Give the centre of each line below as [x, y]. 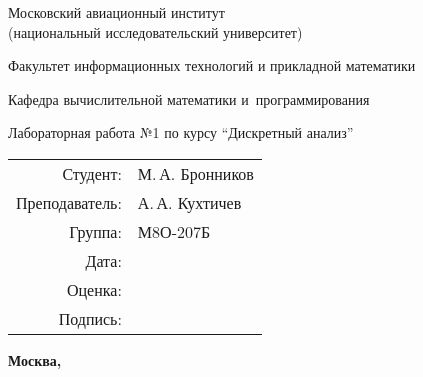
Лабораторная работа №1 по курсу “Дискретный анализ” [181, 132]
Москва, [35, 359]
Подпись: [90, 318]
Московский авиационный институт [116, 12]
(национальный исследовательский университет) [155, 31]
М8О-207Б [174, 231]
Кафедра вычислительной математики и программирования [189, 98]
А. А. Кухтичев [189, 202]
